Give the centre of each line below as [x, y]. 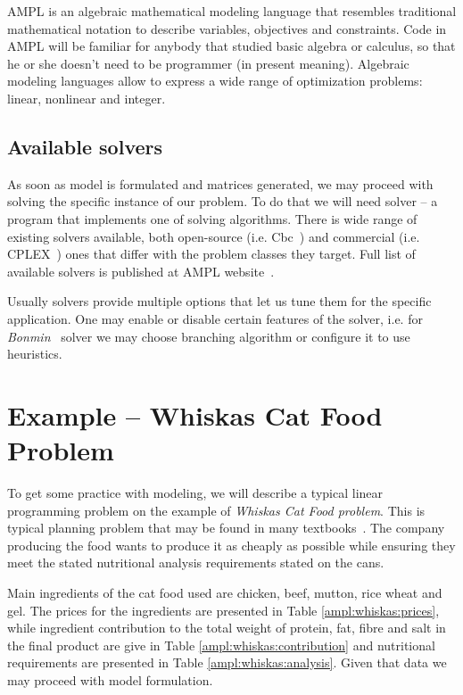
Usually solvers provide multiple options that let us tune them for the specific [219, 301]
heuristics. [35, 354]
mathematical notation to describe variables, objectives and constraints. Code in [227, 28]
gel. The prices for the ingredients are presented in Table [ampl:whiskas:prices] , [223, 610]
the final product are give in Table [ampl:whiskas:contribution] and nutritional [221, 645]
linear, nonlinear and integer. [87, 98]
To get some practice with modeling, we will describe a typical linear [195, 493]
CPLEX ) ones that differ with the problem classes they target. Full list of [211, 254]
